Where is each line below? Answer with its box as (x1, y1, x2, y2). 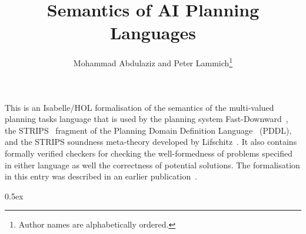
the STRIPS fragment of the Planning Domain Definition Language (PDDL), (5, 124, 292, 136)
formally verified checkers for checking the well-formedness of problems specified (5, 147, 293, 159)
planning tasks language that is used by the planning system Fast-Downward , (5, 113, 288, 125)
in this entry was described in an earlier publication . (5, 170, 198, 182)
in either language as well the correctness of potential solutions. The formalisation (5, 158, 300, 171)
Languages (109, 21, 197, 45)
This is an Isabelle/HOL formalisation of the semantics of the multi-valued (5, 101, 274, 113)
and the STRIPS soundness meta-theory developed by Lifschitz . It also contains (5, 135, 297, 148)
